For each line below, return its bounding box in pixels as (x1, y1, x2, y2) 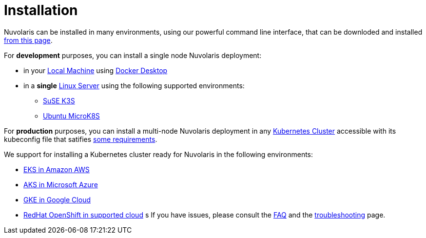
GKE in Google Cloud (23, 195, 91, 204)
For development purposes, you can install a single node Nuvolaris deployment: (4, 51, 262, 59)
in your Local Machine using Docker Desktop (23, 66, 168, 75)
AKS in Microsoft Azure (23, 180, 98, 189)
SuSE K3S (43, 96, 75, 105)
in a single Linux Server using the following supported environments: (23, 81, 245, 90)
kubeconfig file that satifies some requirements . (4, 135, 157, 143)
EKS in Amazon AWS (23, 165, 90, 174)
